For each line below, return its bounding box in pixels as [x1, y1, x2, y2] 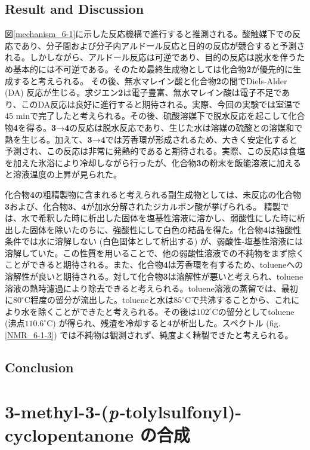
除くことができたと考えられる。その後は [38, 305, 197, 317]
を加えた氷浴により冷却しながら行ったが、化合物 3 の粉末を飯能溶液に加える [5, 156, 302, 169]
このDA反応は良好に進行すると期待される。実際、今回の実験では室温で [21, 97, 301, 110]
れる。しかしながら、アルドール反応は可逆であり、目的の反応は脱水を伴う [5, 51, 297, 63]
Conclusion [5, 358, 74, 376]
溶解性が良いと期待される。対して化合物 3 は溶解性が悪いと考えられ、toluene [5, 270, 303, 283]
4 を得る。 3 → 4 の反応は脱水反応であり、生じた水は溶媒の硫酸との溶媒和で [13, 121, 303, 133]
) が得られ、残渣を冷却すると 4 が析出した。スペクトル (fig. [52, 317, 281, 329]
